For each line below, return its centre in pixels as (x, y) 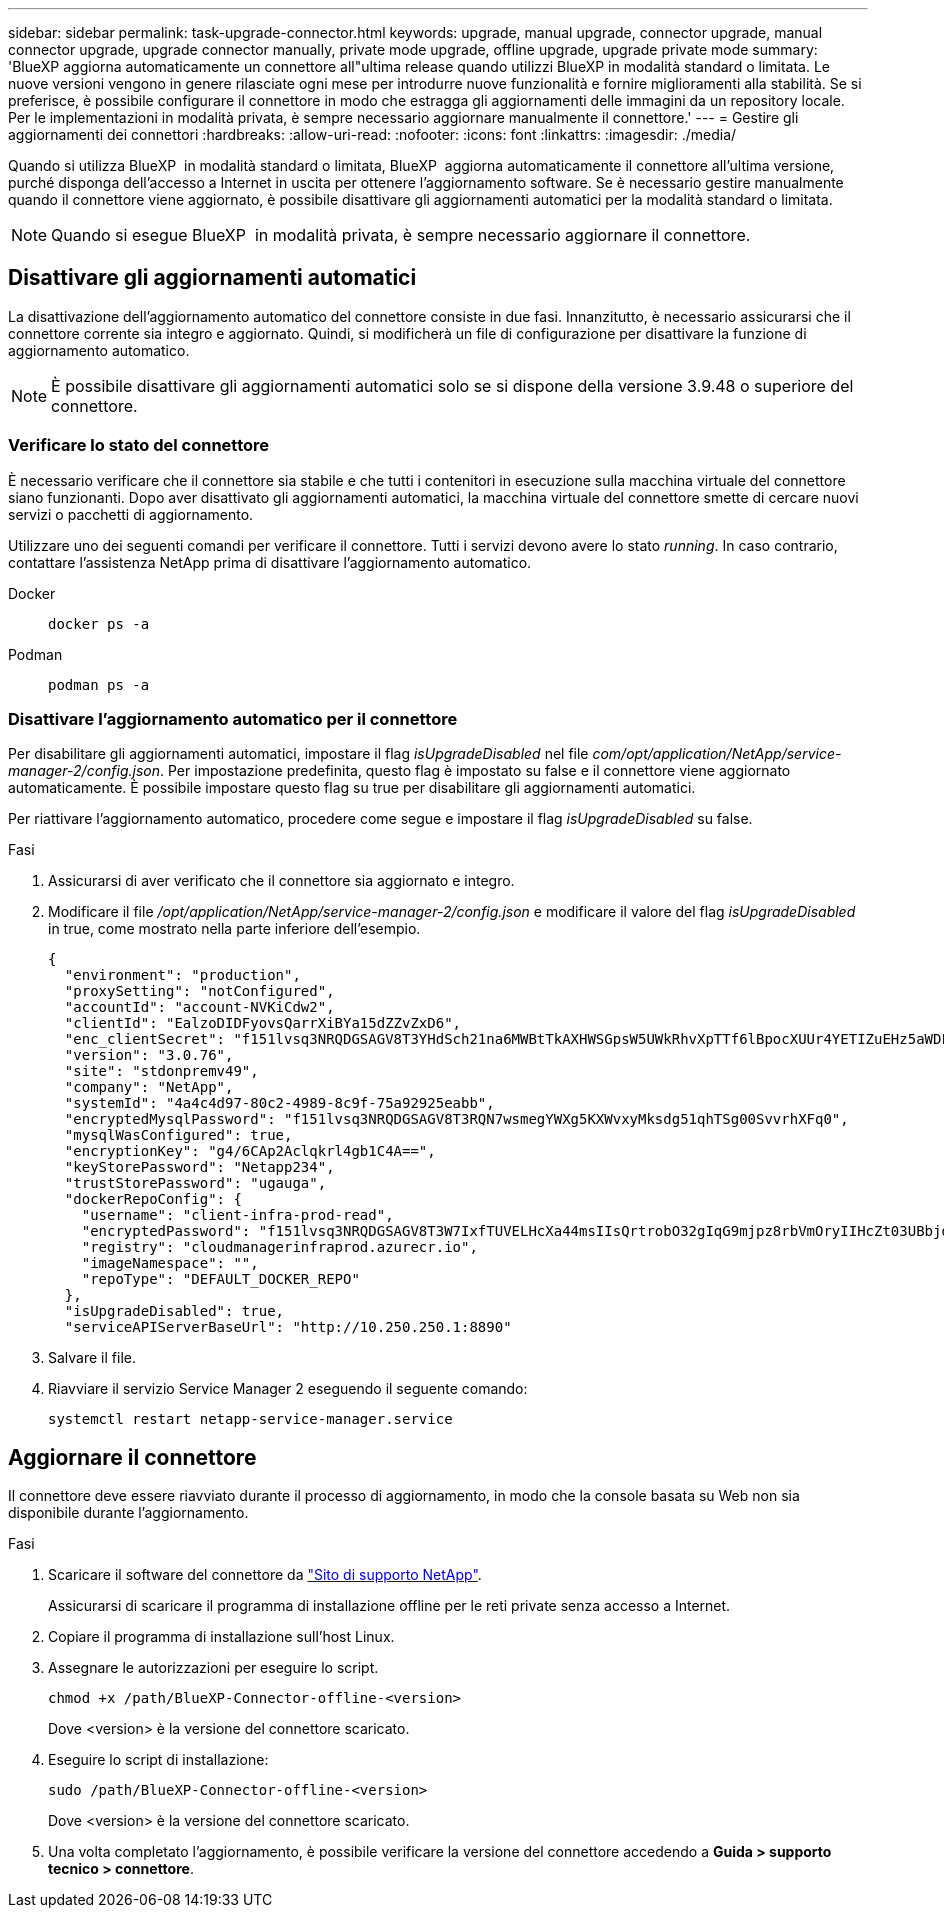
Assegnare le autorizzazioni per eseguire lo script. (213, 1668)
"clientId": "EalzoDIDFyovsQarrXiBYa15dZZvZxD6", (263, 1023)
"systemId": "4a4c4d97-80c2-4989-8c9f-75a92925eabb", (279, 1103)
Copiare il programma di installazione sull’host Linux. (221, 1637)
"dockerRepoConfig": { (153, 1199)
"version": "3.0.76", (149, 1055)
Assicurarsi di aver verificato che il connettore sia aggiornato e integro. (281, 881)
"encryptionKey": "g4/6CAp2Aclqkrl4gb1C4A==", (250, 1151)
